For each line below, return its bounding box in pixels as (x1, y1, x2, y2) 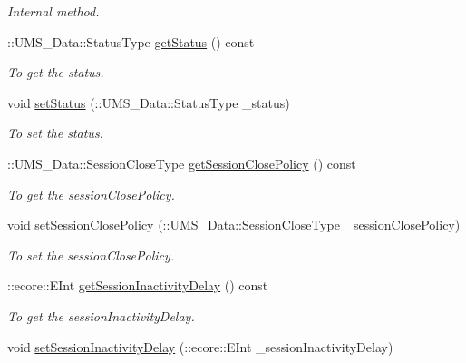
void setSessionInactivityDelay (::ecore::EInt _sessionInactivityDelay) (7, 337, 393, 356)
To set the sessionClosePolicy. (7, 245, 175, 264)
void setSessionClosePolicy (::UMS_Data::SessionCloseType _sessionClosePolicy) (7, 215, 461, 234)
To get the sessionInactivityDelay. (7, 306, 195, 325)
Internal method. (7, 2, 100, 20)
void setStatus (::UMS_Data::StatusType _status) (7, 93, 290, 112)
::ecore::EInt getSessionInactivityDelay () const (7, 276, 268, 295)
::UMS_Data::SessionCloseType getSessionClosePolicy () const (7, 153, 356, 172)
